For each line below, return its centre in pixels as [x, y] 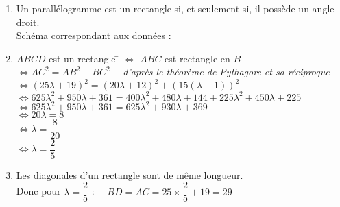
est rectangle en [197, 58]
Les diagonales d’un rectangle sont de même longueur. [130, 174]
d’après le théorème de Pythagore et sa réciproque [226, 72]
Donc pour [38, 191]
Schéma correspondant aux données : [94, 35]
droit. [28, 22]
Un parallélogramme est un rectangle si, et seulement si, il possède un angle [175, 8]
